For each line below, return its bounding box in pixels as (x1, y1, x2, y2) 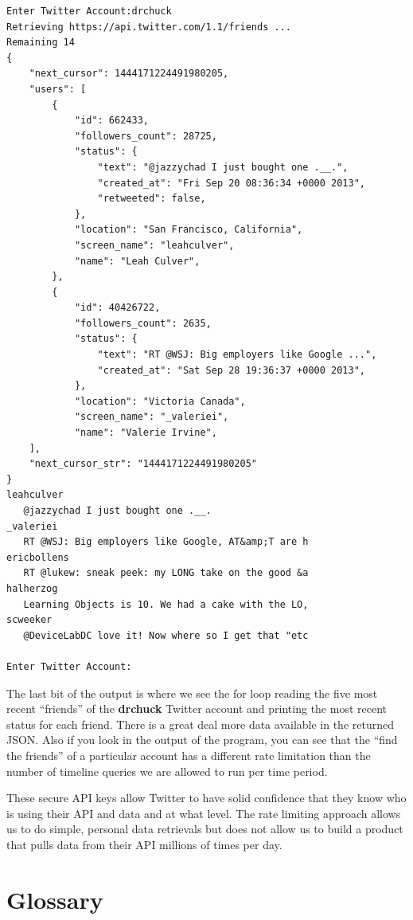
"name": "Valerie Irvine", (74, 427, 217, 439)
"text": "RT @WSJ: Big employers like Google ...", (97, 349, 377, 361)
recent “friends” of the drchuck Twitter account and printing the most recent (6, 700, 388, 717)
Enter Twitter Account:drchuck (6, 6, 172, 17)
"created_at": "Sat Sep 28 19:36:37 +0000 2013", (97, 364, 366, 376)
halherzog (6, 582, 58, 594)
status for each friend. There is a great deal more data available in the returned (6, 715, 394, 732)
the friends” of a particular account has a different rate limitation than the (6, 746, 371, 763)
